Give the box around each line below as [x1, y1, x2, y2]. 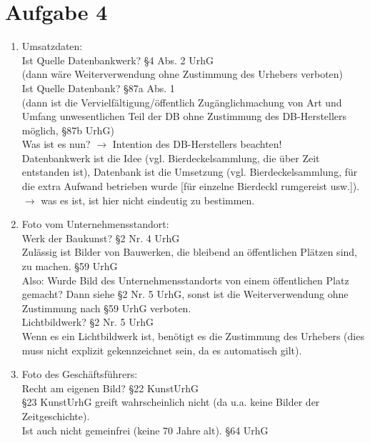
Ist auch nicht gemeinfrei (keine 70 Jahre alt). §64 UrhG [21, 422, 269, 437]
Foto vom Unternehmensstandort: [21, 216, 169, 232]
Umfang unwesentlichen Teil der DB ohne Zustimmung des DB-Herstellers [21, 109, 347, 124]
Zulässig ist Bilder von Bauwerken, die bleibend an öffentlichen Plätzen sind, [21, 244, 357, 259]
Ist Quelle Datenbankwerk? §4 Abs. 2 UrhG [21, 52, 214, 67]
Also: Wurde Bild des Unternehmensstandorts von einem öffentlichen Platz [21, 272, 349, 287]
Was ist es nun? [21, 136, 91, 151]
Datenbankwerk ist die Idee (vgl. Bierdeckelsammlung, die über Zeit [21, 150, 320, 165]
